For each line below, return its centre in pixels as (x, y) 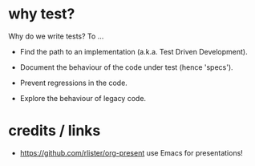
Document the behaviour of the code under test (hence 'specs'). (127, 67)
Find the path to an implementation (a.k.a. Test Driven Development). (134, 51)
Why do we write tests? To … (56, 36)
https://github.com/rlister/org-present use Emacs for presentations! (131, 152)
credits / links (55, 131)
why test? (42, 14)
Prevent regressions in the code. (74, 83)
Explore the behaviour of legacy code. (83, 98)
